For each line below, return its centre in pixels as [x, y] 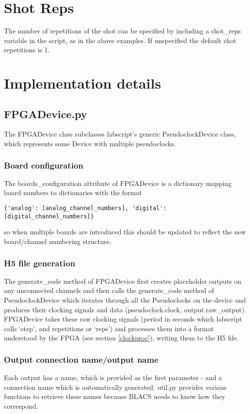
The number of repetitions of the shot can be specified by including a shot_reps [123, 31]
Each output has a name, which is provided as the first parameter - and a [113, 377]
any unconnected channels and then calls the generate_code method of [109, 290]
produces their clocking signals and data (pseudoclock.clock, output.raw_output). [125, 309]
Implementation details [82, 83]
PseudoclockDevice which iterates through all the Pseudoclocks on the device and [125, 299]
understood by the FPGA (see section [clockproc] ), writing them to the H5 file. [121, 338]
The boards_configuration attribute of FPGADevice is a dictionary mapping [118, 183]
